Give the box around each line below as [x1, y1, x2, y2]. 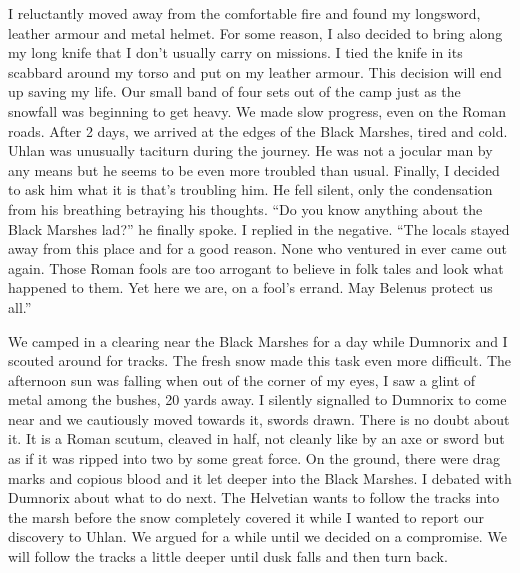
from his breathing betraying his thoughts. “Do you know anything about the [8, 198, 483, 219]
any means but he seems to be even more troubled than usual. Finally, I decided [8, 159, 500, 180]
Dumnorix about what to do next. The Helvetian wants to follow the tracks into [8, 487, 500, 508]
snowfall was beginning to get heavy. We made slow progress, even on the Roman [8, 100, 507, 121]
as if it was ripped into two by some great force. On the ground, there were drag [8, 448, 501, 469]
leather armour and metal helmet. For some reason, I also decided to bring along [8, 22, 503, 43]
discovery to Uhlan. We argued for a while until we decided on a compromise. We [8, 526, 507, 547]
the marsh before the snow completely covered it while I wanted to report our [8, 506, 484, 527]
